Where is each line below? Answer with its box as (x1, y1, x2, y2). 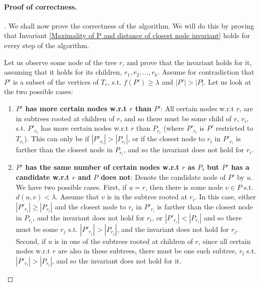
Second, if (16, 235, 46, 246)
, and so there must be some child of (120, 113, 232, 123)
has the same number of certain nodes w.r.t (25, 162, 179, 172)
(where (163, 123, 184, 133)
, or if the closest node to (128, 133, 205, 144)
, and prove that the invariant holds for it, (122, 57, 252, 67)
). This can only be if (24, 133, 89, 144)
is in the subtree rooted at (107, 191, 187, 202)
